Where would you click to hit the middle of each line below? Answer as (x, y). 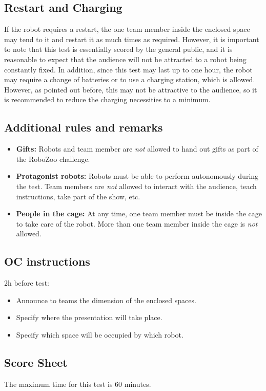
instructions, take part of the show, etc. (78, 196)
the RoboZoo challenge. (53, 159)
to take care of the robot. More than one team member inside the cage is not (137, 223)
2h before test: (27, 283)
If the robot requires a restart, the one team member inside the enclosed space (127, 29)
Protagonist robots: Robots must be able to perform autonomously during (137, 176)
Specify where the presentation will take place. (89, 317)
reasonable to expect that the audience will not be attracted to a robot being (125, 59)
